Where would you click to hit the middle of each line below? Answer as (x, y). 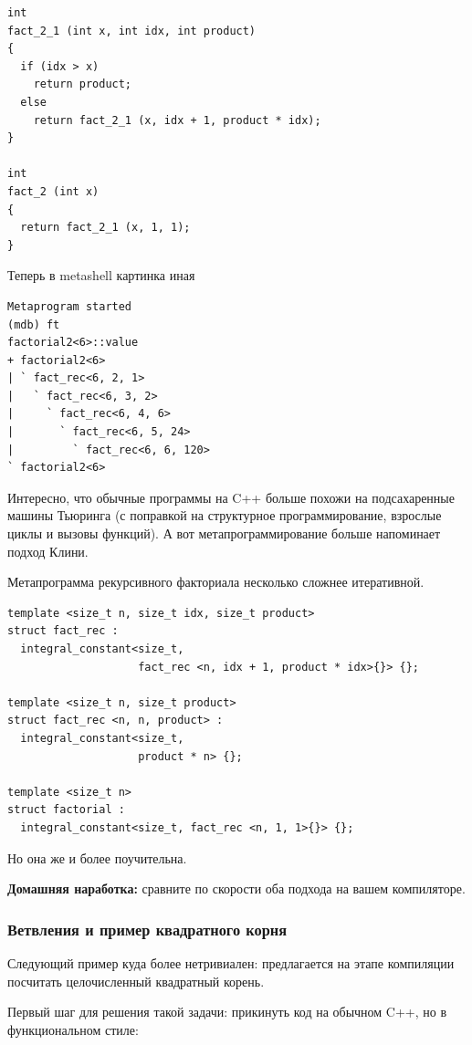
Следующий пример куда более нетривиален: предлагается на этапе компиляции (231, 962)
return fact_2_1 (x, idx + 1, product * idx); (177, 120)
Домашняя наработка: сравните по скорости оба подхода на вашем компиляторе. (236, 888)
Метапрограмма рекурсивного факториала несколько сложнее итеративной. (216, 582)
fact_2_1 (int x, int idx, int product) (132, 31)
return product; (83, 84)
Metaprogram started (70, 306)
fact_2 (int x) (53, 191)
